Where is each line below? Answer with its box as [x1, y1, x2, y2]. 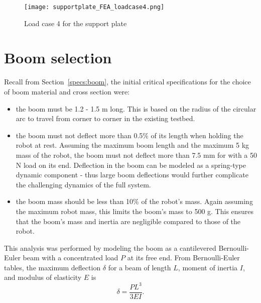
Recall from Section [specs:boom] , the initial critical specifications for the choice [4, 76, 251, 87]
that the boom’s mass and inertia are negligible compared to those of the [16, 216, 241, 226]
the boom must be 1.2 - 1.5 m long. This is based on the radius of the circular [16, 103, 256, 114]
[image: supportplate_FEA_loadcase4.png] [24, 4, 165, 11]
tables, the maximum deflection [4, 262, 101, 272]
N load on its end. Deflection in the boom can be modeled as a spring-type [16, 159, 246, 170]
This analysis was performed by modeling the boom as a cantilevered [4, 242, 216, 253]
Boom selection [4, 47, 112, 68]
